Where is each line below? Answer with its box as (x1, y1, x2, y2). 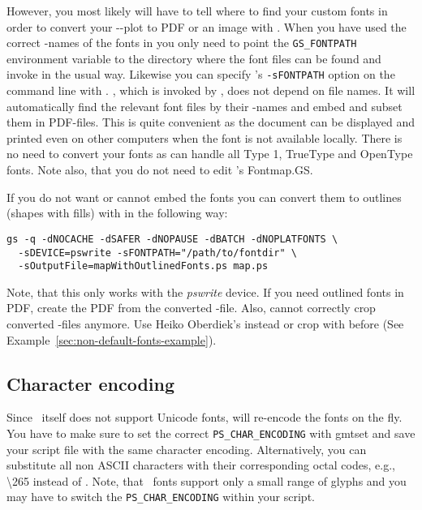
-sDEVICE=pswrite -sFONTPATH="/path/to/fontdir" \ (18, 246, 297, 259)
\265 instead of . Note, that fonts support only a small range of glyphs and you (6, 472, 407, 489)
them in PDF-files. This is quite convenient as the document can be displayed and (6, 114, 416, 131)
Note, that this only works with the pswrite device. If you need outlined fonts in (6, 283, 404, 300)
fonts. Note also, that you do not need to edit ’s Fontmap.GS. (6, 161, 313, 178)
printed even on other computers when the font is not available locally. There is (6, 129, 403, 146)
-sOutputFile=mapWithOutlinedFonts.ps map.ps (18, 260, 269, 272)
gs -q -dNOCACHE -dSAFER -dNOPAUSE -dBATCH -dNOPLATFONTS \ (6, 233, 338, 245)
